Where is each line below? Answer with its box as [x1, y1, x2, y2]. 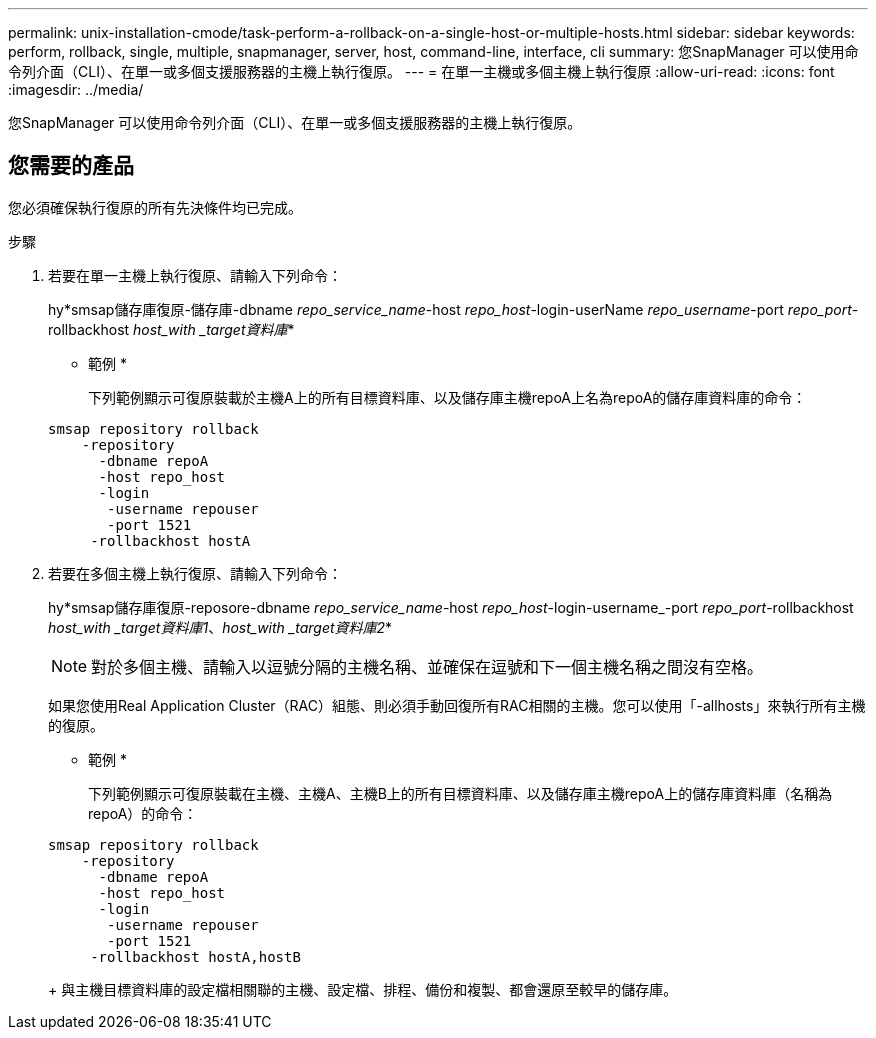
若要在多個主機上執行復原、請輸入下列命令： [48, 564, 342, 582]
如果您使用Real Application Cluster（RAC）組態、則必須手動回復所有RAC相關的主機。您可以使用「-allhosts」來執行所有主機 [48, 696, 866, 714]
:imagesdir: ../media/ [8, 81, 144, 98]
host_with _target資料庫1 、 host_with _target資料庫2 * [48, 618, 393, 636]
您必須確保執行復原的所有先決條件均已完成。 [8, 198, 302, 216]
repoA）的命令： [88, 804, 198, 822]
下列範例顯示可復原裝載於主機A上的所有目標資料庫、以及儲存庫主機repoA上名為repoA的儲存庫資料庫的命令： [88, 388, 807, 406]
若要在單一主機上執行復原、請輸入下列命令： [48, 266, 342, 284]
